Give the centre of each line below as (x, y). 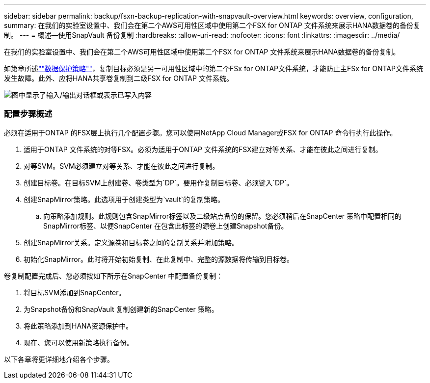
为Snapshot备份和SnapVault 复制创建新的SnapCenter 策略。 (121, 309)
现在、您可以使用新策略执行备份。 (79, 342)
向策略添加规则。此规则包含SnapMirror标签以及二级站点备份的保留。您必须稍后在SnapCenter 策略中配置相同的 (223, 216)
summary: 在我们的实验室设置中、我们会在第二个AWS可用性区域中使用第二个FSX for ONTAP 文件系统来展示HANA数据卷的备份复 (212, 25)
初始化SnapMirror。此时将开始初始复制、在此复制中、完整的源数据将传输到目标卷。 (159, 259)
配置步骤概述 (28, 114)
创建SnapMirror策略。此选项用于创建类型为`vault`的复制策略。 (124, 199)
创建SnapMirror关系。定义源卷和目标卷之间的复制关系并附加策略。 (131, 242)
